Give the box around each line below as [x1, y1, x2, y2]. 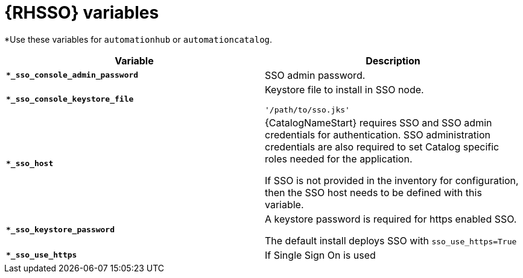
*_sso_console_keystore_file [6, 94, 134, 103]
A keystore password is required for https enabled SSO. [265, 212, 517, 225]
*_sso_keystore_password [6, 225, 115, 235]
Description [366, 54, 420, 67]
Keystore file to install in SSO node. [265, 83, 424, 96]
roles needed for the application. [265, 152, 413, 165]
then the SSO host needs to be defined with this [265, 186, 482, 199]
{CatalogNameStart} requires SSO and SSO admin [265, 116, 492, 129]
